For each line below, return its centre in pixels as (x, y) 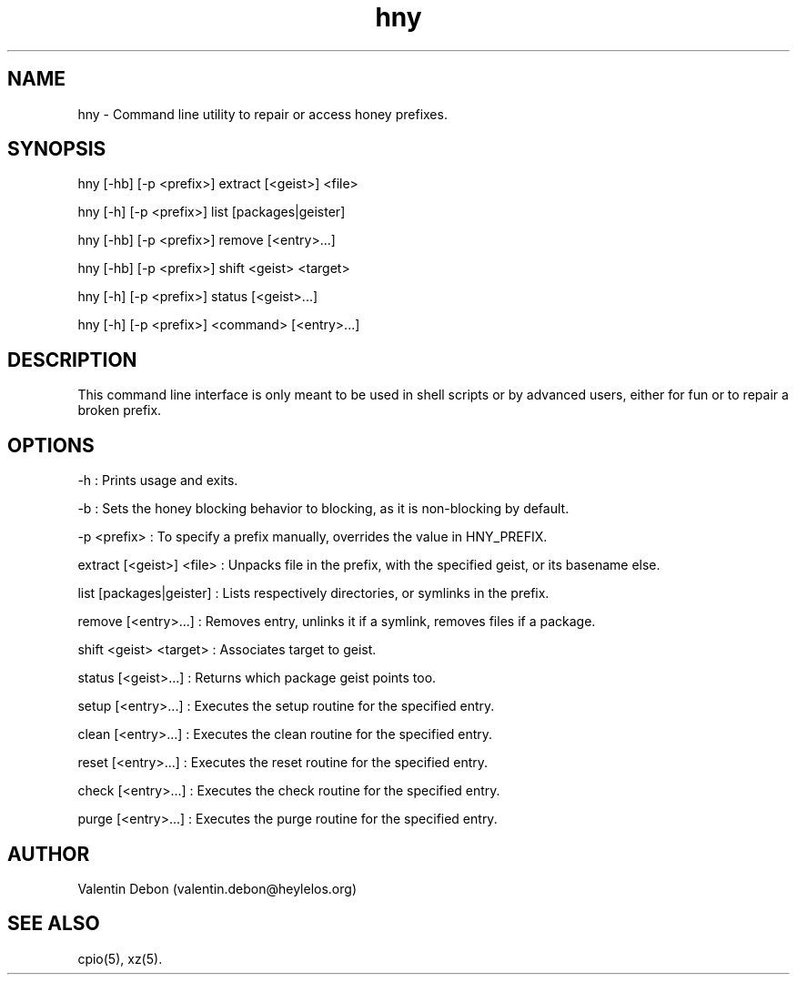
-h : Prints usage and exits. (158, 481)
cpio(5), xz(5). (120, 958)
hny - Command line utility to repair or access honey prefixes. (262, 114)
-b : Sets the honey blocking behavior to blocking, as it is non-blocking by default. (323, 509)
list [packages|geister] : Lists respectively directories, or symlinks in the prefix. (313, 593)
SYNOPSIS (57, 149)
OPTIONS (51, 445)
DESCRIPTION (72, 359)
